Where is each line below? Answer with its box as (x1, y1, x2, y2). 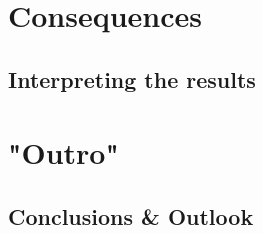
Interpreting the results (8, 63, 256, 94)
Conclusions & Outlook (8, 200, 254, 231)
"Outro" (8, 132, 119, 173)
